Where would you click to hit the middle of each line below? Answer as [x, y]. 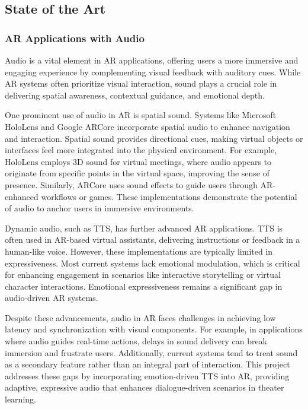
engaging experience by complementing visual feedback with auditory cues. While [153, 72]
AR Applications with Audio [75, 38]
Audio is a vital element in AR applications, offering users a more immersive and [152, 60]
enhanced [22, 196]
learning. [20, 399]
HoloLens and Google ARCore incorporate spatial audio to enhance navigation [147, 126]
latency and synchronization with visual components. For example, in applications [154, 329]
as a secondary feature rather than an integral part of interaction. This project [147, 364]
